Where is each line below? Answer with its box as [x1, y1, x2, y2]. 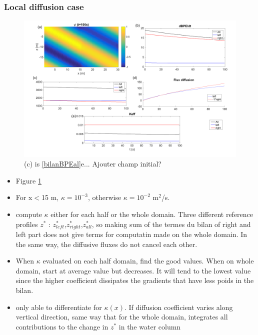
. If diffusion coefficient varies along [124, 301, 233, 312]
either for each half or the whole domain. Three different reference [50, 209, 253, 219]
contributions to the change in [15, 321, 108, 331]
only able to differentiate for [15, 301, 102, 312]
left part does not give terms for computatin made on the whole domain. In [15, 229, 247, 239]
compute [15, 209, 42, 219]
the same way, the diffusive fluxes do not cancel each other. [15, 238, 197, 249]
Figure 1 [15, 175, 41, 185]
